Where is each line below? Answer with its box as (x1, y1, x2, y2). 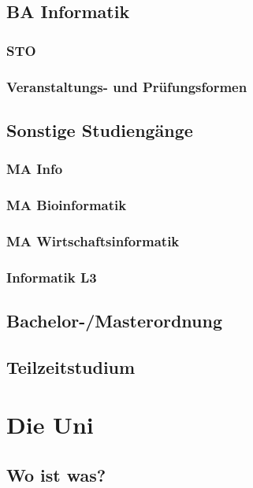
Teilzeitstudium (6, 354, 136, 379)
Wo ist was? (6, 462, 106, 486)
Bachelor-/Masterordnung (6, 309, 223, 333)
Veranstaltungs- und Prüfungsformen (6, 76, 247, 96)
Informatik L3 (6, 267, 97, 287)
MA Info (6, 159, 63, 179)
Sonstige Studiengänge (6, 117, 193, 142)
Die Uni (6, 409, 94, 441)
